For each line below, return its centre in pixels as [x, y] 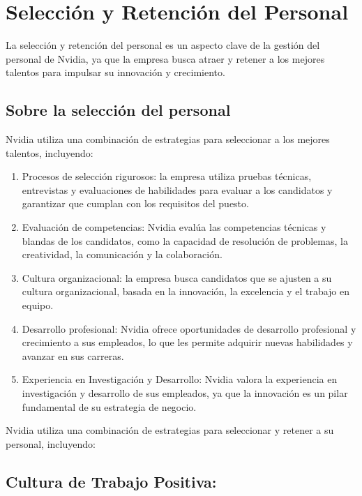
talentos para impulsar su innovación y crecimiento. [115, 72]
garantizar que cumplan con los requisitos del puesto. [135, 203]
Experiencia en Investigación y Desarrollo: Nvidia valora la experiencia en [180, 379]
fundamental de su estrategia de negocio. [109, 406]
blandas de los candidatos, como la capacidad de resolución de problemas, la [185, 240]
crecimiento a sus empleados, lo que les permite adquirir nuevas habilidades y [187, 342]
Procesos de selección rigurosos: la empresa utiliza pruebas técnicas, [167, 176]
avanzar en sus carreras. [73, 355]
